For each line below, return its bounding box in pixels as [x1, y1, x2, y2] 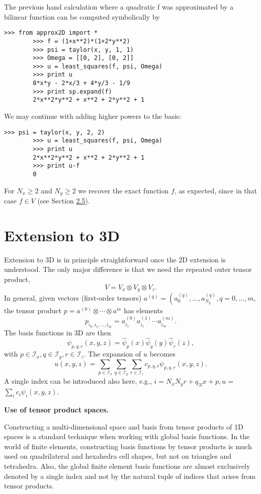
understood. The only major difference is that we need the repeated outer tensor [4, 264, 252, 274]
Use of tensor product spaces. [4, 404, 109, 415]
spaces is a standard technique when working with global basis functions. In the [4, 431, 250, 442]
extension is [190, 254, 226, 264]
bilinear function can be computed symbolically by [4, 11, 160, 22]
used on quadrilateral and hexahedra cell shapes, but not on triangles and [4, 451, 232, 461]
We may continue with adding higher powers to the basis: [4, 111, 182, 121]
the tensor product [4, 305, 62, 316]
